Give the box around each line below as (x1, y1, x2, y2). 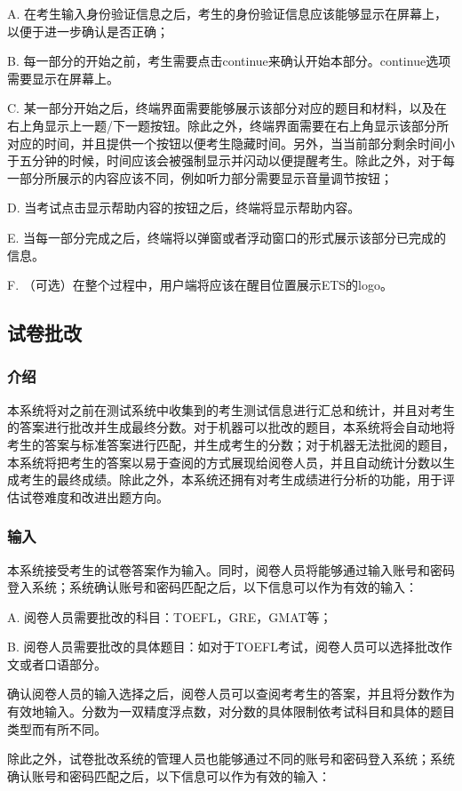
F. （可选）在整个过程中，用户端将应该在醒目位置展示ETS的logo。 (7, 276, 394, 294)
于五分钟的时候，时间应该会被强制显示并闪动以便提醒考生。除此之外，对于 (7, 151, 442, 170)
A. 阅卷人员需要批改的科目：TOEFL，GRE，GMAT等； (7, 607, 332, 626)
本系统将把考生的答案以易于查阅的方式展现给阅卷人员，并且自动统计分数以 (7, 452, 442, 471)
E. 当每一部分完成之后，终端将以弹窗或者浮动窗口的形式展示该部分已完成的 (7, 228, 447, 246)
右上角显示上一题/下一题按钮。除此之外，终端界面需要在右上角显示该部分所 (7, 116, 449, 134)
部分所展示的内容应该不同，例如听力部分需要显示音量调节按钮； (19, 168, 393, 187)
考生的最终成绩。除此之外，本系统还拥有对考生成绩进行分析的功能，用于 (19, 470, 442, 489)
